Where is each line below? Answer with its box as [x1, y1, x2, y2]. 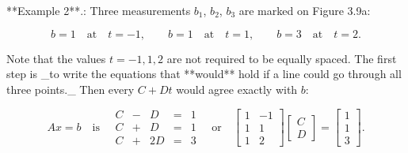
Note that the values [6, 50, 106, 66]
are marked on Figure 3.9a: [238, 2, 371, 18]
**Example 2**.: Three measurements [6, 2, 191, 18]
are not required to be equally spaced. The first [166, 50, 397, 66]
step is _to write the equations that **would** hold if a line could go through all [6, 65, 402, 82]
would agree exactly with [176, 80, 298, 97]
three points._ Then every [6, 80, 135, 97]
